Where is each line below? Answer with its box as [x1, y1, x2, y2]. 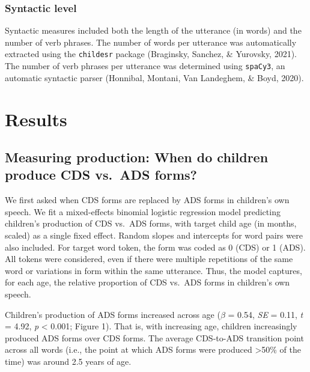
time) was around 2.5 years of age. [5, 355, 132, 367]
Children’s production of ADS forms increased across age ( [5, 308, 220, 320]
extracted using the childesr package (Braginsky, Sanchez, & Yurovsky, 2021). [5, 47, 297, 60]
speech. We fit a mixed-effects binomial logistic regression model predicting [5, 205, 281, 218]
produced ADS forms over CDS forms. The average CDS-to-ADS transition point [5, 331, 304, 344]
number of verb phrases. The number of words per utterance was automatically [5, 35, 297, 48]
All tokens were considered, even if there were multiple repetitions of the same [5, 252, 293, 265]
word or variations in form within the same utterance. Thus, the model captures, [5, 264, 302, 276]
